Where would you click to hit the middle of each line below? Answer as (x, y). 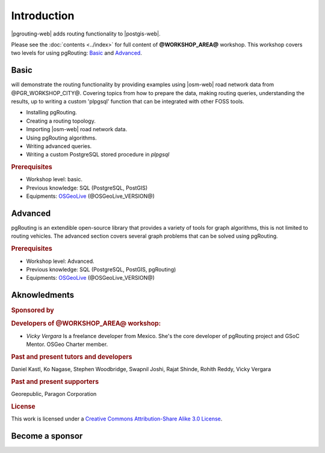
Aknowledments (43, 295)
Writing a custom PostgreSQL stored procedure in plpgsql (98, 155)
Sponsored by (32, 310)
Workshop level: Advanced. (60, 261)
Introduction (43, 16)
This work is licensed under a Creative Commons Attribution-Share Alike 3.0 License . (117, 419)
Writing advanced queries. (59, 146)
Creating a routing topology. (61, 121)
